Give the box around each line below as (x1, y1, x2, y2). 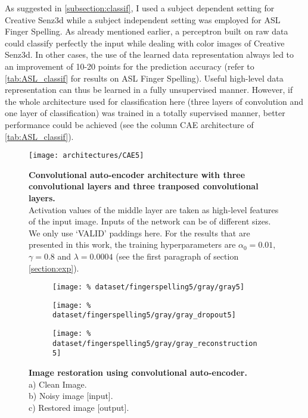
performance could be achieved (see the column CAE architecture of (5, 118, 254, 130)
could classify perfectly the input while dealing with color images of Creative (5, 36, 285, 49)
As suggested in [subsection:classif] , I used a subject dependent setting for (5, 2, 275, 14)
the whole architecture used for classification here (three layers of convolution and (5, 95, 304, 107)
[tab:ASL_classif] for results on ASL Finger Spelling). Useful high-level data (5, 71, 284, 84)
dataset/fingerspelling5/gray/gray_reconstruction (52, 339, 257, 348)
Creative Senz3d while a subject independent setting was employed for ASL (5, 13, 281, 26)
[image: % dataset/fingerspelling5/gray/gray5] (52, 283, 245, 292)
